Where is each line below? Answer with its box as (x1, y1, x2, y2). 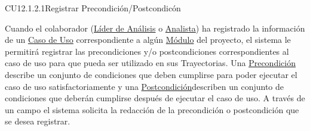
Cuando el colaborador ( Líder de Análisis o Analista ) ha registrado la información (5, 21, 305, 34)
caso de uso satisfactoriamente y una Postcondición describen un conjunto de (5, 80, 284, 92)
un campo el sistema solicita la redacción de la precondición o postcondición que (5, 103, 299, 116)
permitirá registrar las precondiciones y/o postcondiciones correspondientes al (5, 45, 289, 57)
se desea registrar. (5, 115, 70, 127)
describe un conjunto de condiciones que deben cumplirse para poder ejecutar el (5, 68, 297, 80)
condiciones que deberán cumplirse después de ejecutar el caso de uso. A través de (5, 92, 305, 104)
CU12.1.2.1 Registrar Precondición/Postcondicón (5, 2, 181, 14)
